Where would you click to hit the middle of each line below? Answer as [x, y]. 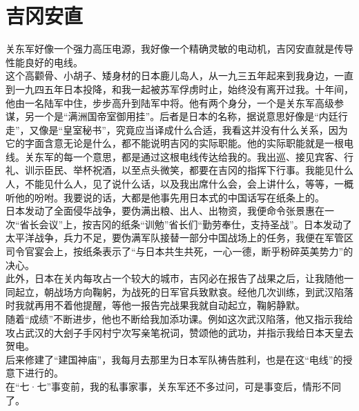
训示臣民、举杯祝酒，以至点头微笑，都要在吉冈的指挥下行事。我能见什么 [189, 170]
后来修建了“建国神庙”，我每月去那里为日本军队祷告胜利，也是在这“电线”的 [174, 359]
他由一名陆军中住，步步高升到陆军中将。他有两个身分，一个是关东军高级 [170, 102]
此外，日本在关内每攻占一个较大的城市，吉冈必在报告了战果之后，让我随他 [175, 278]
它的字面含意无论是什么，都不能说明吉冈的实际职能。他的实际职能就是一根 [175, 143]
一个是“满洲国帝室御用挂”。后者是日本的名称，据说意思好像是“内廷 [186, 116]
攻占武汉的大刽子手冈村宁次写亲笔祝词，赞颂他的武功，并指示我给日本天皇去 [179, 332]
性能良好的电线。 [44, 62]
